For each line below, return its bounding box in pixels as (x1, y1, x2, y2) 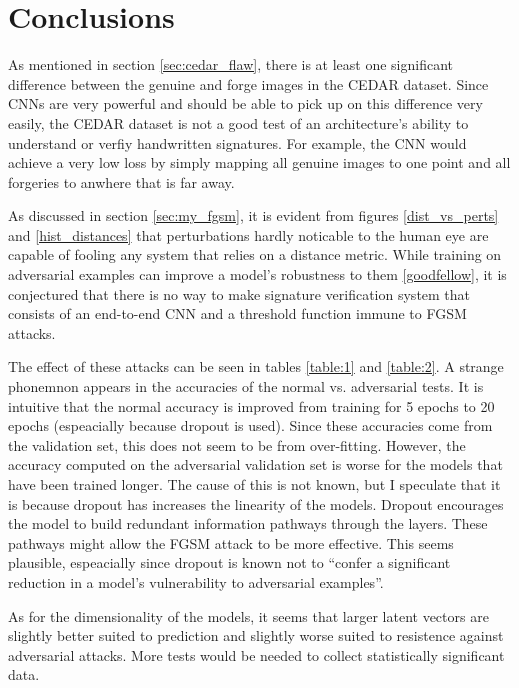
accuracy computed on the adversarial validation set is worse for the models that (8, 454, 503, 475)
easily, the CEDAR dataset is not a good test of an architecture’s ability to (8, 112, 469, 133)
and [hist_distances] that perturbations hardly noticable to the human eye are (8, 224, 489, 245)
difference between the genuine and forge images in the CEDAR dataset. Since (8, 73, 489, 94)
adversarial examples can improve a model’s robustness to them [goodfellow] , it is (8, 264, 507, 285)
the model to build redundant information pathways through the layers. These (8, 513, 488, 534)
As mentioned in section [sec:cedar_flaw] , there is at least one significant (8, 54, 453, 75)
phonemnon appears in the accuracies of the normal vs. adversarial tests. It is (8, 376, 484, 397)
